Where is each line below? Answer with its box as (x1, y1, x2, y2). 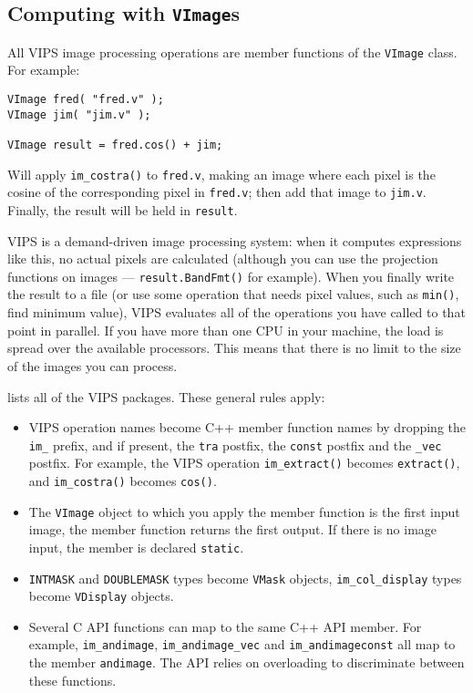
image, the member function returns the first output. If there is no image (28, 520, 437, 539)
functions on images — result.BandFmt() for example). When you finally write (7, 266, 455, 285)
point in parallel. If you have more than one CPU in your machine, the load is (7, 320, 444, 339)
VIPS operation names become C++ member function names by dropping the (28, 418, 466, 437)
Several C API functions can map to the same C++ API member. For (28, 616, 422, 636)
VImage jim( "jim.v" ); (7, 108, 151, 121)
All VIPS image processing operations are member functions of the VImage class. (7, 42, 458, 61)
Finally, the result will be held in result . (7, 200, 238, 219)
